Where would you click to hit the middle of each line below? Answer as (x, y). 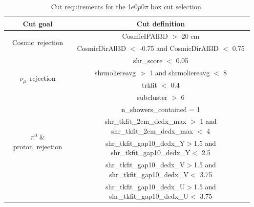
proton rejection (38, 146)
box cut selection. (177, 6)
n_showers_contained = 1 (161, 109)
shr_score (148, 60)
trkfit (149, 84)
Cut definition (161, 23)
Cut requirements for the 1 (91, 6)
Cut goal (38, 23)
